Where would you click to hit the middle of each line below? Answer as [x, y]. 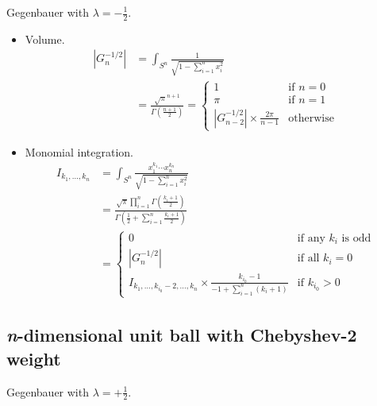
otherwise [311, 118]
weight [34, 358]
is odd [356, 238]
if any [311, 238]
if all [308, 259]
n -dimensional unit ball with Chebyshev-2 [182, 335]
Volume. [45, 39]
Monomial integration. [79, 151]
